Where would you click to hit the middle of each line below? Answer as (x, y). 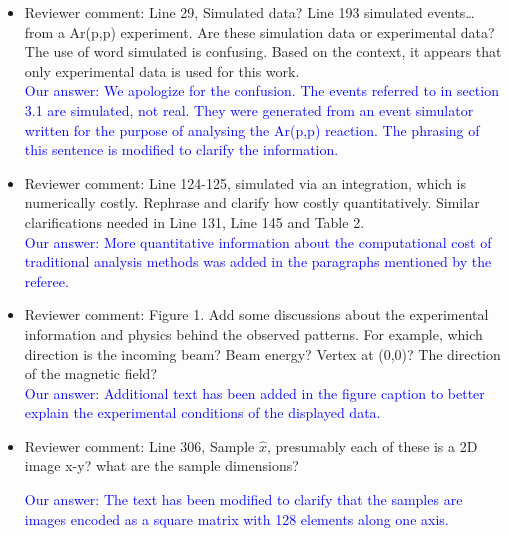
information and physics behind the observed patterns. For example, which (253, 333)
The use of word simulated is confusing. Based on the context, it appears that (263, 51)
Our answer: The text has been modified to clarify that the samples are (243, 499)
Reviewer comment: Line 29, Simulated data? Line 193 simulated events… (249, 12)
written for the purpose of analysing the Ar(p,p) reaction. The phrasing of (252, 129)
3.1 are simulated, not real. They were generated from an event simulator (249, 109)
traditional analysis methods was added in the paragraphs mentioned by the (258, 261)
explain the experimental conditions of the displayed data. (202, 412)
